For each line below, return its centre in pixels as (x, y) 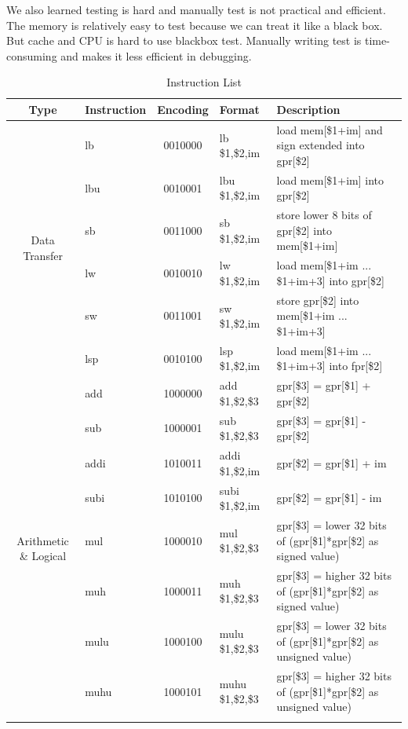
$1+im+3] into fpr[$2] (330, 366)
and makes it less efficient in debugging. (156, 55)
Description (308, 109)
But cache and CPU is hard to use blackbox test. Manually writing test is (184, 40)
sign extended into (321, 145)
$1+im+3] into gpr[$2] (330, 280)
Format (239, 109)
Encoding (183, 109)
